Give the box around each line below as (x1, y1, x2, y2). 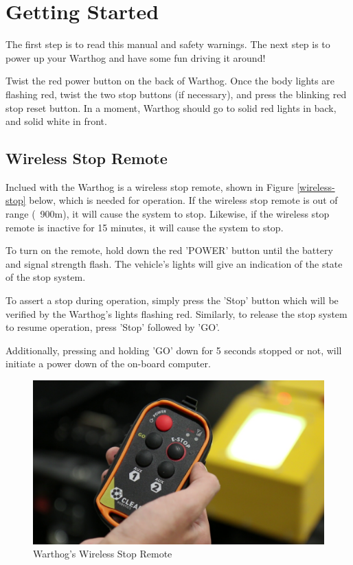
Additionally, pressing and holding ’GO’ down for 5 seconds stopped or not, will (5, 343, 342, 357)
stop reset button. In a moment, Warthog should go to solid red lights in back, (5, 100, 337, 115)
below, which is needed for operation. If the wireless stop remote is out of (29, 193, 338, 207)
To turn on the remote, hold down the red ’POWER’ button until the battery (5, 243, 333, 257)
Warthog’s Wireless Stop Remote (33, 546, 172, 561)
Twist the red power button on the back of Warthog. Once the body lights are (5, 73, 335, 88)
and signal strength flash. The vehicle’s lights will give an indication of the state (5, 256, 343, 270)
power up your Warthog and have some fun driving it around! (5, 50, 266, 65)
